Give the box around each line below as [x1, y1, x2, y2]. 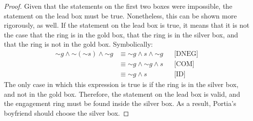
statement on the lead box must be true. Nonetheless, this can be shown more [4, 10, 237, 20]
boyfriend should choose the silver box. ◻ [4, 107, 129, 118]
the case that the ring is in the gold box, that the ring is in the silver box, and [4, 29, 238, 39]
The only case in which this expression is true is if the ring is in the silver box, [4, 79, 239, 89]
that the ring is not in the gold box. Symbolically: [4, 39, 153, 49]
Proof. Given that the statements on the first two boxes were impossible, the [4, 1, 233, 11]
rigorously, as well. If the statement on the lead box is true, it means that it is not [4, 20, 250, 30]
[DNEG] [174, 50, 198, 57]
